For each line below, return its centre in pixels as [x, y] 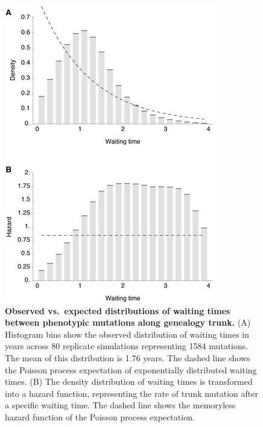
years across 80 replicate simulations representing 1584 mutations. [127, 346]
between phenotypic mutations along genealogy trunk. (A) [128, 322]
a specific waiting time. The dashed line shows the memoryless [120, 405]
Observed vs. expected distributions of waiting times [118, 310]
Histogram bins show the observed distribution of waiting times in [127, 334]
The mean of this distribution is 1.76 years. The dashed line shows [128, 357]
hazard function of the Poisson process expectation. [100, 416]
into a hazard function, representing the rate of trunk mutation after [131, 393]
